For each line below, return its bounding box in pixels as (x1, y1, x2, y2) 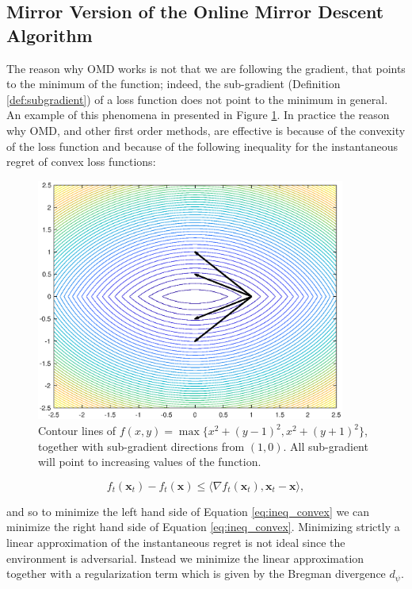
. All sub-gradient (283, 437, 368, 454)
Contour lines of (38, 422, 116, 438)
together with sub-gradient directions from (38, 437, 245, 454)
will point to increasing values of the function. (38, 453, 261, 470)
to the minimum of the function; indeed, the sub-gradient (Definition (6, 75, 341, 92)
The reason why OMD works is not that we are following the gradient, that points (6, 60, 406, 76)
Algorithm (6, 22, 93, 47)
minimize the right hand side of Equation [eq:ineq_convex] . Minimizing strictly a (6, 518, 400, 535)
